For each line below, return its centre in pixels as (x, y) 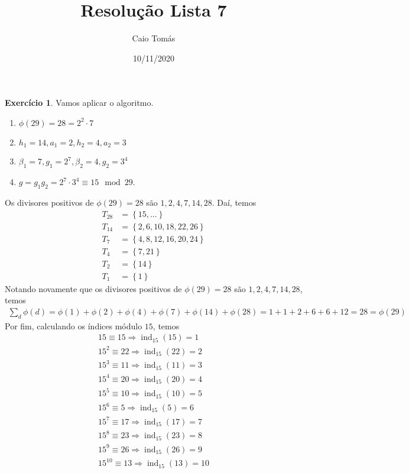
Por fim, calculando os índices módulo (74, 325)
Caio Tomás (154, 38)
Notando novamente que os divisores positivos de (93, 288)
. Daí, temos (234, 202)
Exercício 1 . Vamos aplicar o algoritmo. (79, 103)
